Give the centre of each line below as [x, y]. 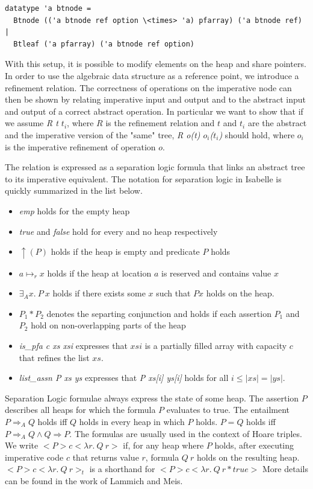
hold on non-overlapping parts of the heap [108, 325]
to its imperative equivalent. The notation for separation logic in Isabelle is [143, 178]
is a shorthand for [122, 469]
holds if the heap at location [99, 273]
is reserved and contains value [216, 273]
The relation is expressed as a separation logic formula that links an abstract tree [155, 167]
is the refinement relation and [160, 123]
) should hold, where [257, 134]
